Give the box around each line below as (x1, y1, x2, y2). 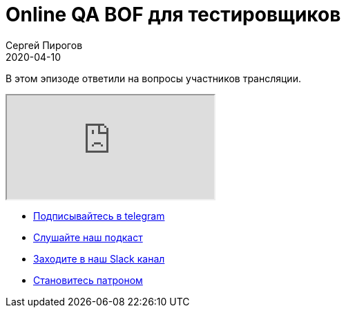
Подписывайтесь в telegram (33, 209, 165, 222)
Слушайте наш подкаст (33, 231, 143, 243)
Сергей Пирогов (6, 39, 83, 51)
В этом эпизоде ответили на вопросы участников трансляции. (6, 72, 301, 84)
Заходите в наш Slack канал (33, 252, 165, 265)
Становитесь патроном (33, 274, 143, 286)
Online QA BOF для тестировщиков (6, 3, 341, 26)
